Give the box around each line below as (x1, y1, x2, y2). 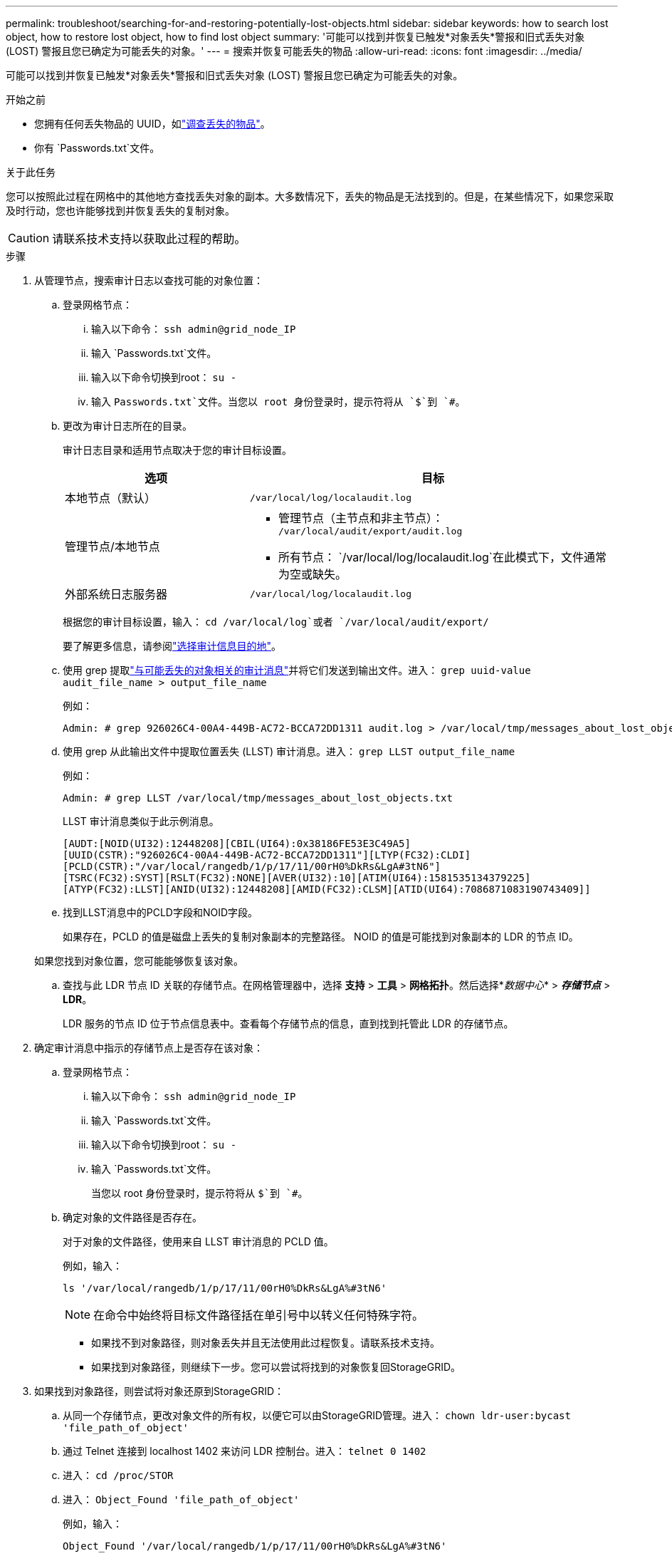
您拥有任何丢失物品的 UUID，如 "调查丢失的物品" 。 (34, 118, 271, 130)
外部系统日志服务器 (65, 587, 168, 601)
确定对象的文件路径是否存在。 (63, 1211, 202, 1223)
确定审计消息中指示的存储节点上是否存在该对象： (34, 1042, 263, 1054)
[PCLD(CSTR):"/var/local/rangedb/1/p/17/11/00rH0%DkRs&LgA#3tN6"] (63, 861, 441, 872)
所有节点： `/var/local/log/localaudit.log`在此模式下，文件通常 (278, 550, 607, 564)
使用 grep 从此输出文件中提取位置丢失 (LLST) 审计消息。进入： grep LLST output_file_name (63, 745, 515, 757)
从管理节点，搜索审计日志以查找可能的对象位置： (34, 274, 263, 286)
